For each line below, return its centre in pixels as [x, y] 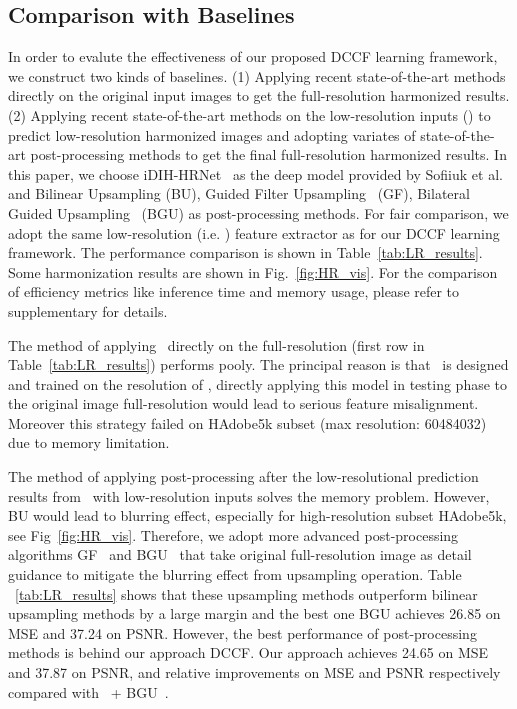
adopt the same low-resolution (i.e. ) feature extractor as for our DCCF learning [254, 232]
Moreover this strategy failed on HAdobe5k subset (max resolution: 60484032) [247, 422]
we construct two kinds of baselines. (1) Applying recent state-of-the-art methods [257, 75]
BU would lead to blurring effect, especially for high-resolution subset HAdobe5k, [257, 515]
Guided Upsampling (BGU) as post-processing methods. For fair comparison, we [258, 212]
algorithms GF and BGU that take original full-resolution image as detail [240, 554]
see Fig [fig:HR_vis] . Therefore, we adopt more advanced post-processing [233, 534]
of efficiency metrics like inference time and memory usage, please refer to [234, 291]
